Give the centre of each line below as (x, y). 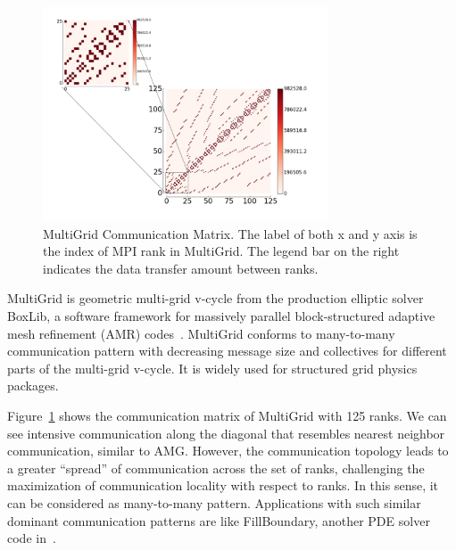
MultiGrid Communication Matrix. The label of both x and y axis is (230, 233)
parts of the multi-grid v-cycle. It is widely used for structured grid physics (212, 368)
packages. (33, 386)
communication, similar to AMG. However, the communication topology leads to (228, 451)
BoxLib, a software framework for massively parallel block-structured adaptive (221, 315)
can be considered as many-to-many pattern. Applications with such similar (214, 502)
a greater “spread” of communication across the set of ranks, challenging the (216, 468)
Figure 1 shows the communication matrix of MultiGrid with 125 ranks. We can (227, 415)
